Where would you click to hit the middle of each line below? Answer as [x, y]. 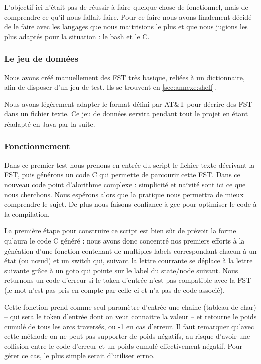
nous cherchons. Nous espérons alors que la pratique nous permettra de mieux [124, 194]
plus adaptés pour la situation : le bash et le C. [77, 36]
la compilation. [27, 214]
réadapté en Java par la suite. [50, 123]
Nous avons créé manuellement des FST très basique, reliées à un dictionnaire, [124, 77]
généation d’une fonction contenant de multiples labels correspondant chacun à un [130, 250]
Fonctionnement [37, 146]
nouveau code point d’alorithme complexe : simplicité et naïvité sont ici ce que [125, 184]
